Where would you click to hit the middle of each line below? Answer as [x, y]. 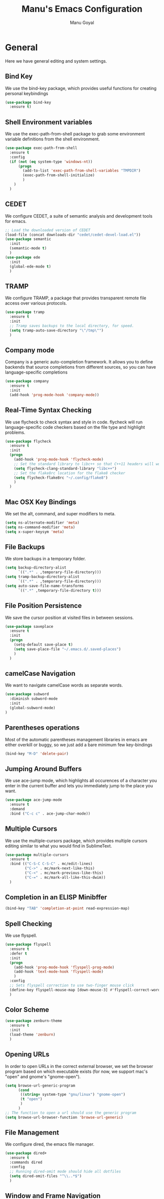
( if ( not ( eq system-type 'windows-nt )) [51, 162]
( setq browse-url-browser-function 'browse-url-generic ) [64, 1117]
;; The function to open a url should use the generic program [71, 1113]
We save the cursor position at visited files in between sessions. [70, 618]
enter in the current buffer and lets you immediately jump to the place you [79, 786]
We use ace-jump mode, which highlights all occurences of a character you [81, 780]
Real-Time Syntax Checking [48, 410]
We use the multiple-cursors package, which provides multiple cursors [76, 841]
